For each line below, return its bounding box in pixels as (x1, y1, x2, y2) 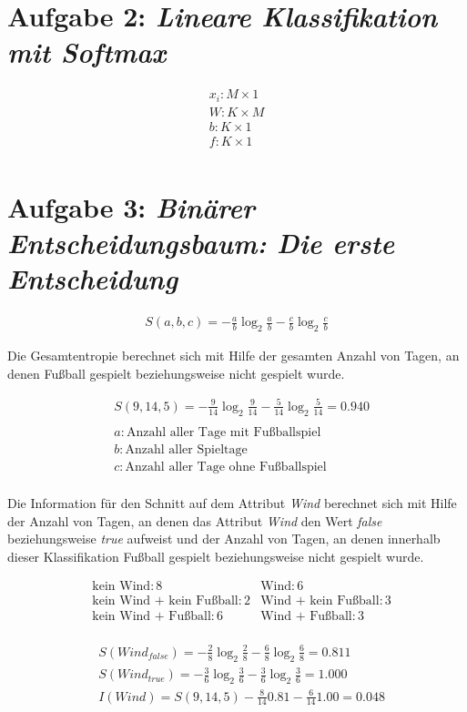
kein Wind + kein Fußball (92, 595, 239, 608)
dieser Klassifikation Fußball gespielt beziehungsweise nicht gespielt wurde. (7, 546, 424, 565)
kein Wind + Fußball (92, 610, 211, 624)
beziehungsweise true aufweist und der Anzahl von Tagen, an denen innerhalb (7, 529, 441, 548)
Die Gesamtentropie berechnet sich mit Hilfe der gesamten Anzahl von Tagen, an (7, 346, 460, 365)
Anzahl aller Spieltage (125, 442, 248, 456)
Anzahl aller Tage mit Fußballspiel (126, 425, 321, 439)
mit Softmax (7, 33, 167, 71)
